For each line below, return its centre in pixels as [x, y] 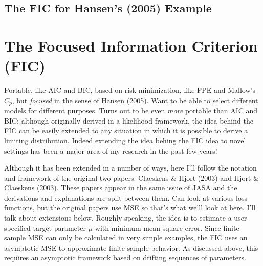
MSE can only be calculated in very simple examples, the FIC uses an [138, 238]
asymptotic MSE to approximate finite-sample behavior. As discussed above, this [131, 247]
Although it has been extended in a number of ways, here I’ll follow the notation [130, 168]
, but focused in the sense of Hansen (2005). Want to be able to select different [135, 100]
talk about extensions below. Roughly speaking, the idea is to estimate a [118, 218]
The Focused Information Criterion [131, 45]
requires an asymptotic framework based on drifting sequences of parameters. [125, 258]
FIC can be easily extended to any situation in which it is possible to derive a [126, 130]
